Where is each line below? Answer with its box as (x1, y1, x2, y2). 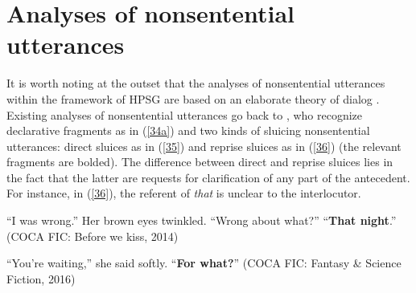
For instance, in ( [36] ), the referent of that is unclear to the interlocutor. (6, 185, 361, 201)
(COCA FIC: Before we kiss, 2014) (6, 227, 179, 244)
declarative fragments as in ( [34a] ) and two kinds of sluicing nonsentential (6, 122, 370, 139)
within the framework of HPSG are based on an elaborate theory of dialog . (6, 90, 380, 107)
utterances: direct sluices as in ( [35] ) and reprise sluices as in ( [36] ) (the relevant (6, 137, 402, 154)
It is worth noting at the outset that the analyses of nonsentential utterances (6, 75, 385, 92)
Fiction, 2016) (6, 270, 76, 287)
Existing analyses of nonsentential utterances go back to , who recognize (6, 106, 363, 123)
